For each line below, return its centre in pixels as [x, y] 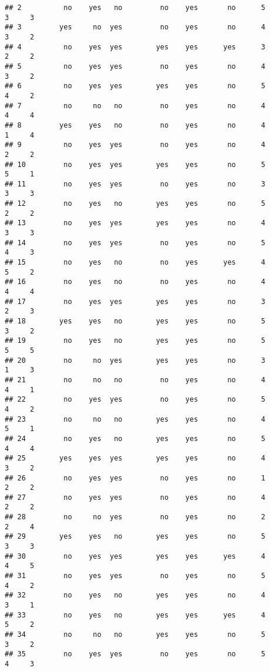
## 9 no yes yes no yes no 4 [135, 145]
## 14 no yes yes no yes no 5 [135, 243]
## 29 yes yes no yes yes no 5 [135, 537]
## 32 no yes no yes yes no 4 [135, 595]
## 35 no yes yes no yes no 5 [135, 654]
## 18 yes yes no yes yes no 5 [135, 321]
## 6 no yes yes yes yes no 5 [135, 86]
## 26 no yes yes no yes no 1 [135, 478]
